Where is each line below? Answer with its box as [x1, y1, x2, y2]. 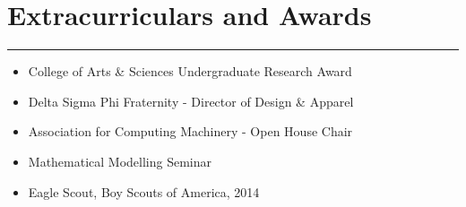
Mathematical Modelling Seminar [28, 151, 212, 170]
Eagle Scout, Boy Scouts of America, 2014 [28, 182, 260, 201]
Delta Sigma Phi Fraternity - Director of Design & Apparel [28, 91, 354, 110]
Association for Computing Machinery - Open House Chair [28, 122, 353, 141]
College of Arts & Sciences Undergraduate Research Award [28, 62, 352, 81]
